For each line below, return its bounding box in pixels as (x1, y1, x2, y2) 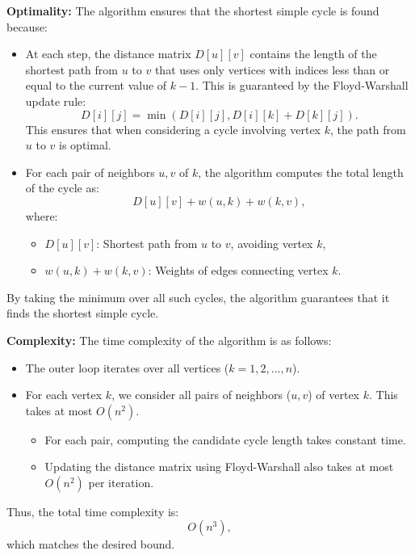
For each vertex (25, 386, 103, 403)
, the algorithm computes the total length (198, 163, 404, 180)
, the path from (329, 120, 406, 137)
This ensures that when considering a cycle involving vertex (25, 120, 321, 137)
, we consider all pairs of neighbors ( (111, 386, 291, 403)
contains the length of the (249, 45, 377, 62)
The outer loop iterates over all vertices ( (25, 359, 229, 376)
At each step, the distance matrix (25, 45, 191, 62)
